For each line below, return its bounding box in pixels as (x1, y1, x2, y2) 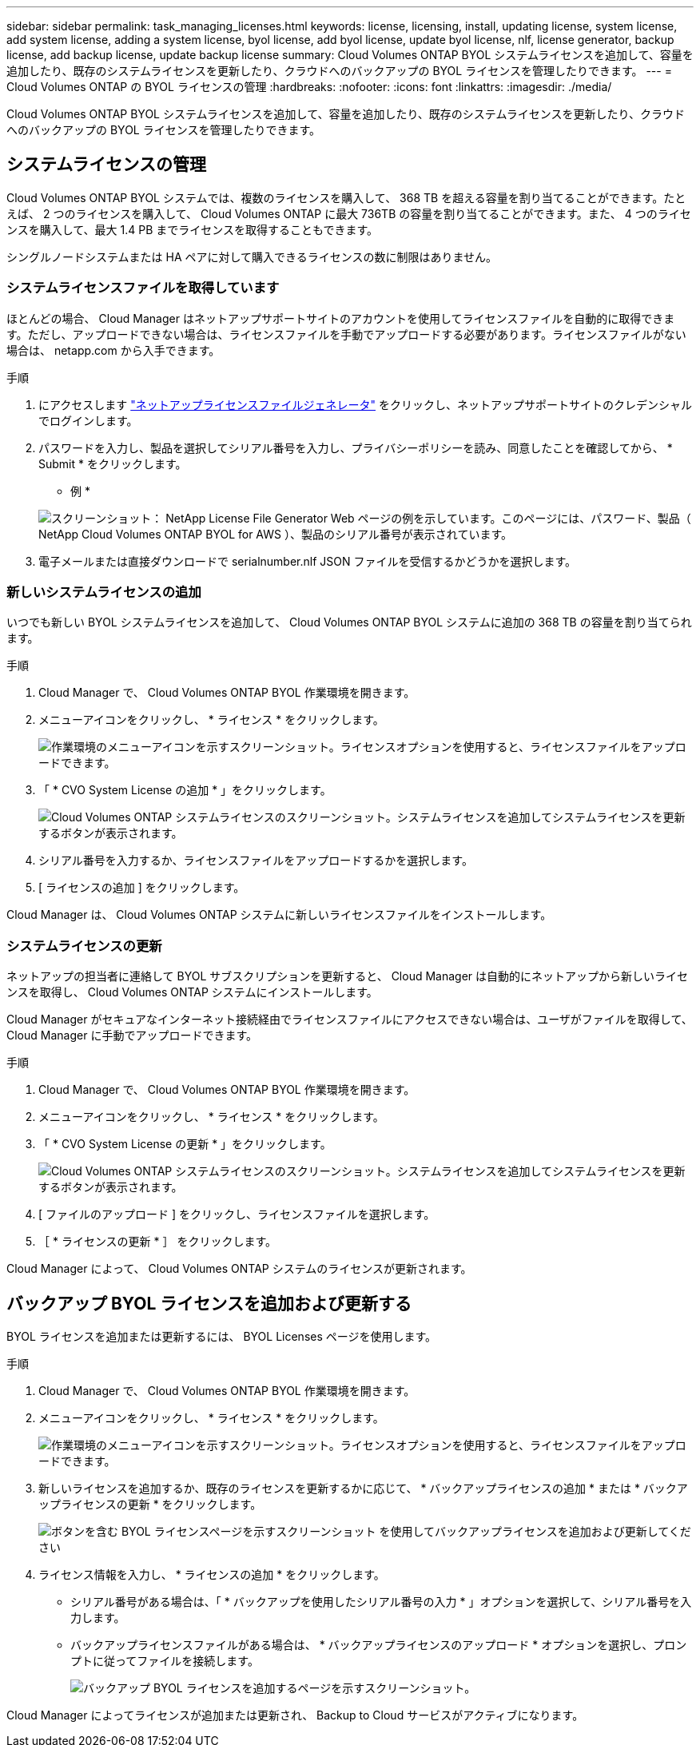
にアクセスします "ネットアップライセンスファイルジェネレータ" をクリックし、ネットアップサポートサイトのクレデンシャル (38, 397, 692, 411)
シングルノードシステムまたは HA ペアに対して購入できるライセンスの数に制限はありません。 (6, 249, 498, 264)
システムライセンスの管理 (6, 154, 206, 175)
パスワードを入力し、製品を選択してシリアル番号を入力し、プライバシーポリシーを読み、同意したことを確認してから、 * (38, 440, 673, 455)
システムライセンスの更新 (6, 937, 162, 954)
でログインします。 (38, 413, 138, 427)
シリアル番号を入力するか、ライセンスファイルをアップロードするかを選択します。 (38, 853, 473, 868)
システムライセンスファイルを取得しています (6, 280, 280, 296)
